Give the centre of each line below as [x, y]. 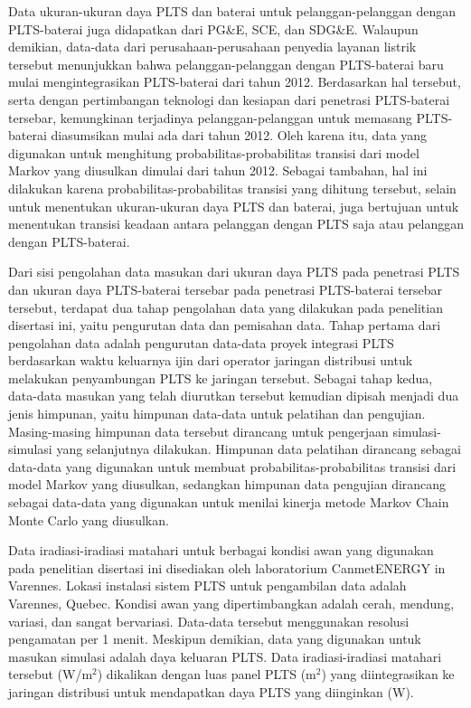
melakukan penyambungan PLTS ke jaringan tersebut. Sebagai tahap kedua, [221, 378]
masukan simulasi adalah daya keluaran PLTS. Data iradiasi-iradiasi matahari [225, 656]
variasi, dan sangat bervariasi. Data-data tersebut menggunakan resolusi [209, 621]
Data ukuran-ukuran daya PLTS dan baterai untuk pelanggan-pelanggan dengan [232, 11]
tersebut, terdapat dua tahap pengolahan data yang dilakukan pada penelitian [226, 307]
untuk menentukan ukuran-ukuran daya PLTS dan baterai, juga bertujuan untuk [234, 206]
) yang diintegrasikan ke [388, 674]
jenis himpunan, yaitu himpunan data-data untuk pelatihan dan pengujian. [217, 414]
